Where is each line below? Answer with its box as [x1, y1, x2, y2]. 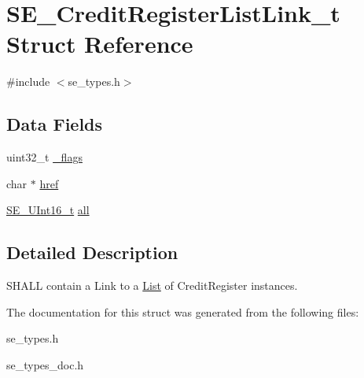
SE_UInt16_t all [6, 202, 90, 218]
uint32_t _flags [6, 149, 83, 165]
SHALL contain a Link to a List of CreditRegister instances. [6, 277, 298, 294]
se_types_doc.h [6, 356, 84, 372]
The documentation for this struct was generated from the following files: [6, 303, 359, 320]
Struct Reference [6, 28, 193, 60]
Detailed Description [6, 240, 178, 265]
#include [6, 73, 50, 90]
